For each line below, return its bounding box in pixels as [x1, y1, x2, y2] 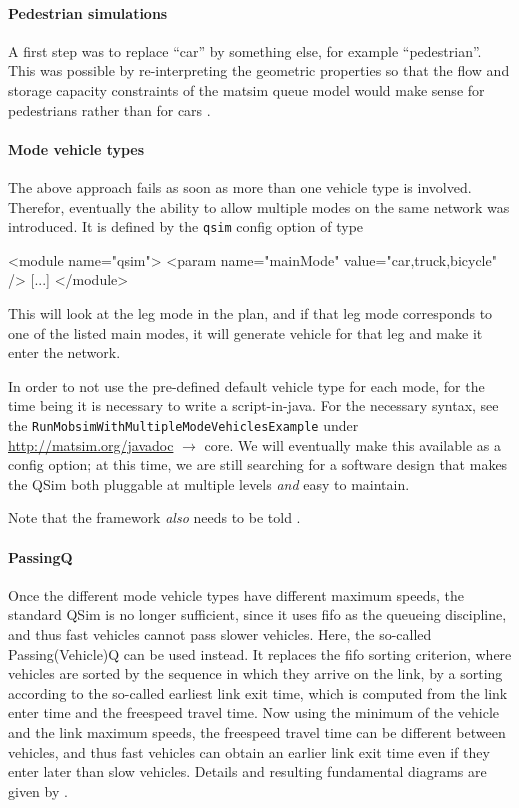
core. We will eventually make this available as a [204, 434, 501, 455]
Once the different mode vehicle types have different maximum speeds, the [8, 584, 465, 605]
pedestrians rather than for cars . [8, 99, 211, 120]
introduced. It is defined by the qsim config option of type [8, 216, 364, 237]
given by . [8, 780, 68, 801]
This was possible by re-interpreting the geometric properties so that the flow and [8, 60, 510, 81]
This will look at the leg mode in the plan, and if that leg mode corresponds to [8, 303, 493, 323]
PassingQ [8, 546, 73, 567]
